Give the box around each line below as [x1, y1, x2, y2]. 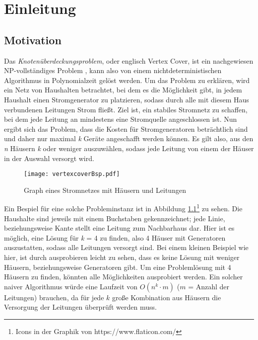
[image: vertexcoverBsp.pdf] [24, 170, 120, 178]
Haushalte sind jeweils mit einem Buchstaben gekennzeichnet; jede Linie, [4, 213, 225, 223]
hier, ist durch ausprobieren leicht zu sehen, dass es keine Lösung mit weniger [4, 252, 240, 262]
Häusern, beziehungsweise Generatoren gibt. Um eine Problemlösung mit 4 [4, 261, 231, 272]
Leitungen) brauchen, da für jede [4, 292, 104, 302]
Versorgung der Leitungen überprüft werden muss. [4, 302, 157, 312]
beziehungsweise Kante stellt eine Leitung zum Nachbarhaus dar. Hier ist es [4, 223, 235, 233]
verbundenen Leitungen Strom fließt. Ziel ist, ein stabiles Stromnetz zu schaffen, [4, 104, 248, 114]
